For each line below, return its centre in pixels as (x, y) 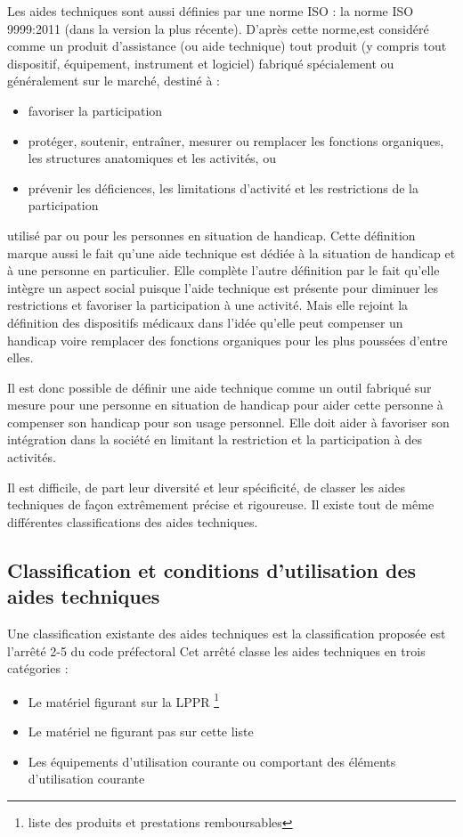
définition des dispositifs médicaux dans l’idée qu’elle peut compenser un (205, 322)
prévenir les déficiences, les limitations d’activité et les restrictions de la (223, 187)
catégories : (38, 668)
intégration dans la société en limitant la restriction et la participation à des (215, 439)
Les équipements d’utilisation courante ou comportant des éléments (212, 761)
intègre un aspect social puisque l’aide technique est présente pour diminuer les (223, 287)
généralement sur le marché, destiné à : (114, 81)
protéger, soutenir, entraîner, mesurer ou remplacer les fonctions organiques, (236, 140)
